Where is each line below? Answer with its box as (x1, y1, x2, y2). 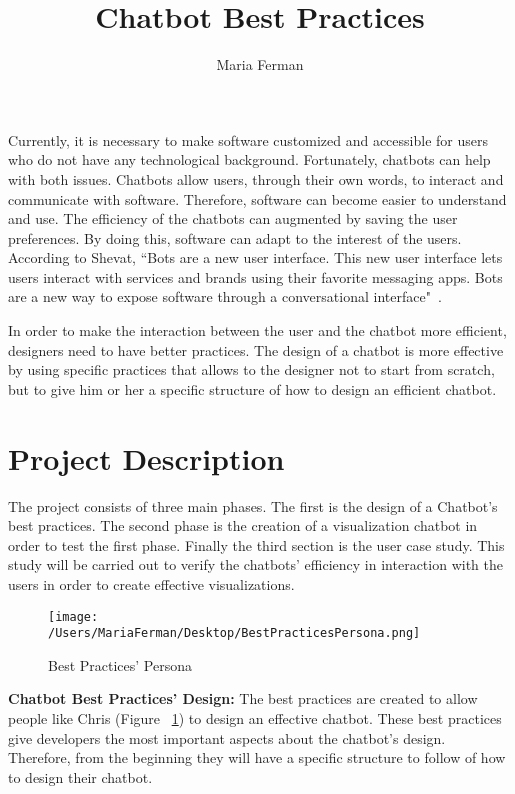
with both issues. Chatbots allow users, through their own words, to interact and (8, 168, 504, 189)
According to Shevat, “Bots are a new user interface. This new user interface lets (8, 247, 503, 268)
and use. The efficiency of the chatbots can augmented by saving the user (8, 208, 458, 229)
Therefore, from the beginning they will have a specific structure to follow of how (8, 747, 506, 768)
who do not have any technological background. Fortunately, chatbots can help (8, 149, 491, 170)
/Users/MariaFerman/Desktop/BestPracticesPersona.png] (48, 626, 421, 641)
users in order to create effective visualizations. (8, 573, 295, 594)
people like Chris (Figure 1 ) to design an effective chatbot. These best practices (8, 708, 502, 729)
